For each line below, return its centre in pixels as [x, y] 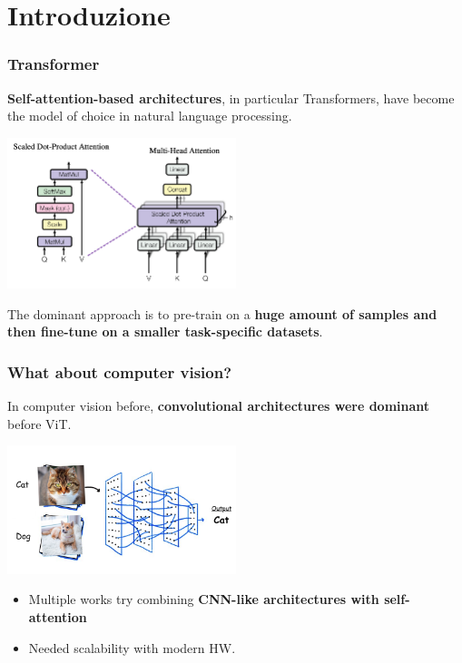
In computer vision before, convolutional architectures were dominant [219, 405]
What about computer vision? [120, 371]
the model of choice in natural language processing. [150, 116]
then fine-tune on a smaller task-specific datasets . [165, 331]
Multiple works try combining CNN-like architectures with [204, 599]
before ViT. [39, 423]
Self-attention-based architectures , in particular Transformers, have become [231, 97]
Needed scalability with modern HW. [132, 647]
